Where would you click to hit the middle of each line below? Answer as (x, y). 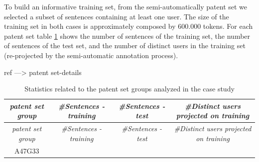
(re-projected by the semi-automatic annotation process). (91, 55)
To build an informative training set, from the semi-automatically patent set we (126, 6)
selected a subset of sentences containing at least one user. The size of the (117, 16)
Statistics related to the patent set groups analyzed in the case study (129, 89)
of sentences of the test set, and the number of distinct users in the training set (125, 45)
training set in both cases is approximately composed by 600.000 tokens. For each (129, 26)
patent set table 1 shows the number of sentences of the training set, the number (127, 36)
